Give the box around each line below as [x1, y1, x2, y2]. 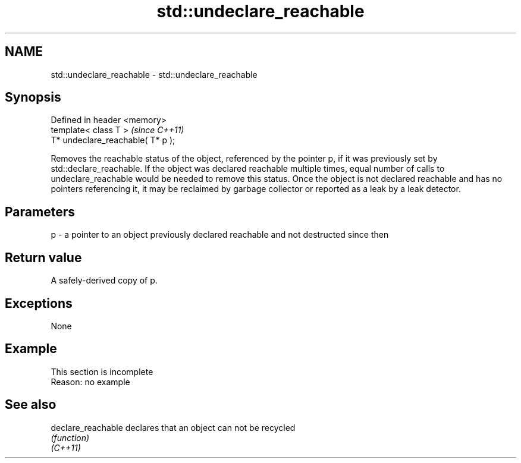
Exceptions [5, 295, 73, 311]
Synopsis [5, 90, 61, 105]
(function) [51, 432, 90, 443]
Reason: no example [51, 376, 130, 387]
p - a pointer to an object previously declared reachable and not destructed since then [51, 229, 389, 240]
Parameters [5, 204, 75, 219]
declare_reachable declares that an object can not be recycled [51, 422, 296, 433]
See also [5, 397, 57, 412]
